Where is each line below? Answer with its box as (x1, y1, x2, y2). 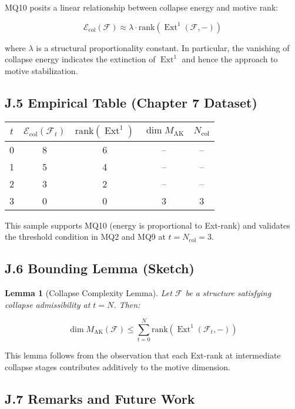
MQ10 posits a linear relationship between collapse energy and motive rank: (5, 1, 279, 13)
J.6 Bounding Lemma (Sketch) (5, 259, 195, 277)
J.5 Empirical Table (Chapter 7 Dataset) (5, 93, 257, 111)
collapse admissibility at (5, 298, 90, 310)
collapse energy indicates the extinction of (5, 53, 156, 65)
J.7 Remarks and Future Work (5, 389, 195, 407)
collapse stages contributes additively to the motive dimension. (5, 360, 230, 373)
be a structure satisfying (185, 286, 271, 299)
